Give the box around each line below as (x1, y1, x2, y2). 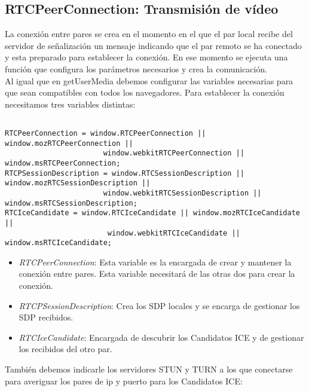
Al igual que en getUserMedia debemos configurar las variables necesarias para (5, 74, 293, 87)
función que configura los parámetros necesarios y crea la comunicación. (5, 62, 268, 75)
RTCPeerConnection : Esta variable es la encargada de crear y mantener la (19, 255, 292, 268)
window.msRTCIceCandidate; (5, 239, 112, 248)
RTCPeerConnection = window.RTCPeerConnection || (5, 129, 206, 138)
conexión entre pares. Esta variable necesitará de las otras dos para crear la (19, 267, 295, 280)
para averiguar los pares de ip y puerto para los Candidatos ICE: (5, 374, 243, 387)
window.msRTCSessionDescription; (5, 198, 137, 207)
